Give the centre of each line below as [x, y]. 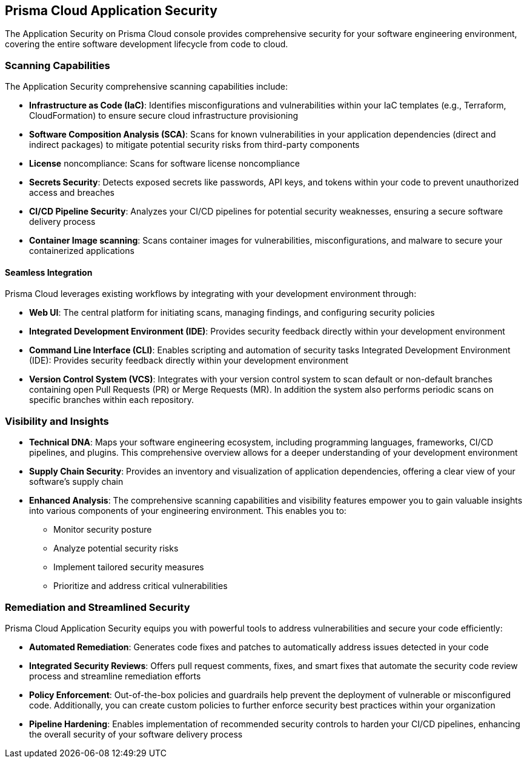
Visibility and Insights [57, 421]
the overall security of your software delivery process [136, 734]
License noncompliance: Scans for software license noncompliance [164, 164]
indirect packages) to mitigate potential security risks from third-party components [194, 145]
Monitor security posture [103, 530]
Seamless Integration [49, 272]
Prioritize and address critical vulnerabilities [141, 586]
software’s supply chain [76, 482]
